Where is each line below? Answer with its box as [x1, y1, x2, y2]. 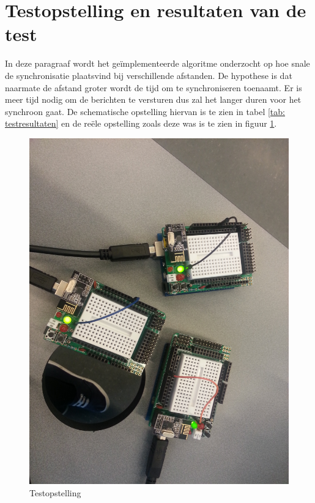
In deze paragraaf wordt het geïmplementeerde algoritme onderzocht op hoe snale [5, 57, 310, 70]
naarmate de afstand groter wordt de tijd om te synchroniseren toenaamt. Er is [5, 81, 302, 94]
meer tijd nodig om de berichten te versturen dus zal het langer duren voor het [5, 93, 302, 106]
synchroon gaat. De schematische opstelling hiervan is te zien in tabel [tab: [5, 105, 285, 117]
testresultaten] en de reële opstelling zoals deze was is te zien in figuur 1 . [5, 117, 277, 130]
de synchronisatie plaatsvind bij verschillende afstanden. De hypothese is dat [5, 69, 292, 81]
